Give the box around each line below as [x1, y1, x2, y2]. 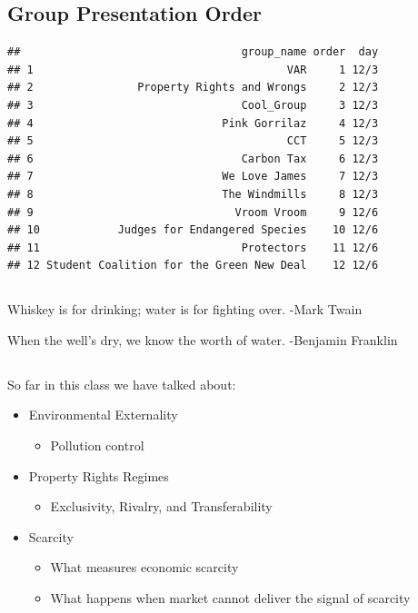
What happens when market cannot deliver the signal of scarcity [50, 588, 411, 608]
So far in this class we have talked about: [7, 374, 236, 393]
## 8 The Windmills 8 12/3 [7, 187, 379, 201]
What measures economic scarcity [50, 558, 239, 577]
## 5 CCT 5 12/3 [7, 134, 379, 148]
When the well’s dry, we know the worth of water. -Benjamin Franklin [7, 330, 398, 349]
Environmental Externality [28, 405, 178, 424]
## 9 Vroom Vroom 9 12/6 [7, 205, 379, 219]
